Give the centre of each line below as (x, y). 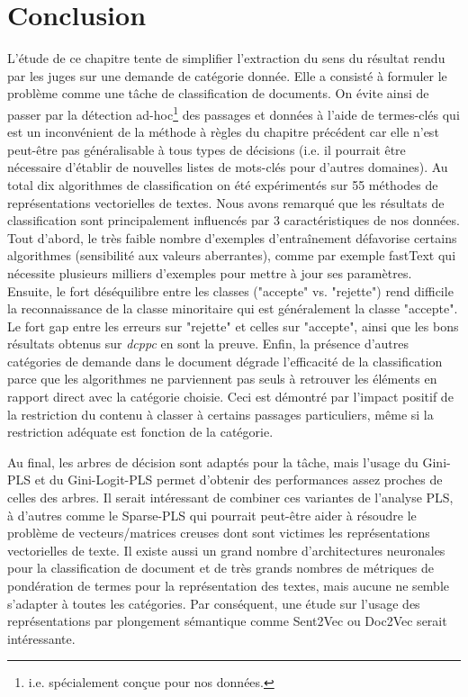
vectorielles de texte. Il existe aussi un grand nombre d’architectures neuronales (226, 550)
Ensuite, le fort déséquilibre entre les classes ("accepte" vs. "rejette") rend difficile (230, 290)
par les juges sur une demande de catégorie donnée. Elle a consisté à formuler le (227, 75)
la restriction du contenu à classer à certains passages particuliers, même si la (220, 414)
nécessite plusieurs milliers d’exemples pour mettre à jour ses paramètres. (210, 272)
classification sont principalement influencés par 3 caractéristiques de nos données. (234, 220)
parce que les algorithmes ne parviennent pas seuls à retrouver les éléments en (222, 379)
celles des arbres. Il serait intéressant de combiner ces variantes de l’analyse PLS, (230, 498)
